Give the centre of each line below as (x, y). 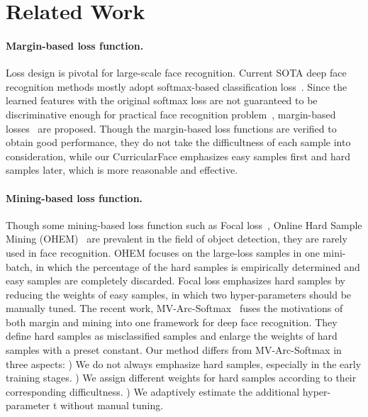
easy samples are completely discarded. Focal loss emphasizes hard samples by (175, 280)
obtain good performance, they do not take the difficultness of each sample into (178, 142)
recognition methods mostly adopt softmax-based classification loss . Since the (177, 86)
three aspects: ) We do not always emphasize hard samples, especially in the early (184, 363)
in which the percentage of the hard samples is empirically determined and (198, 266)
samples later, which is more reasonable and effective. (122, 170)
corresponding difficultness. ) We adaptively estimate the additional (153, 391)
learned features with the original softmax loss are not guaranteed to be (162, 100)
